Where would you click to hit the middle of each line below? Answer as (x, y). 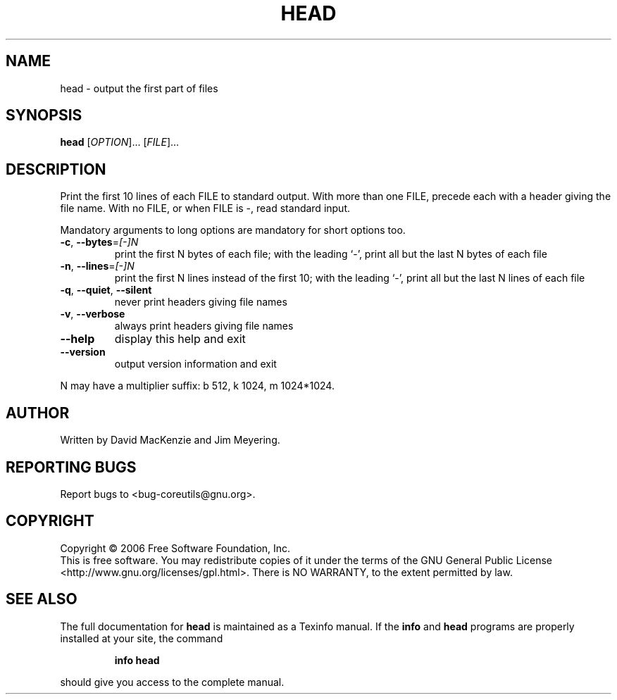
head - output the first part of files (139, 88)
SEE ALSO (42, 599)
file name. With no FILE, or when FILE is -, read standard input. (205, 208)
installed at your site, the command (142, 638)
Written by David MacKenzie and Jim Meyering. (170, 440)
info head (137, 660)
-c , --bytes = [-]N (99, 242)
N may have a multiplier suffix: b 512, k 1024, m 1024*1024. (197, 386)
